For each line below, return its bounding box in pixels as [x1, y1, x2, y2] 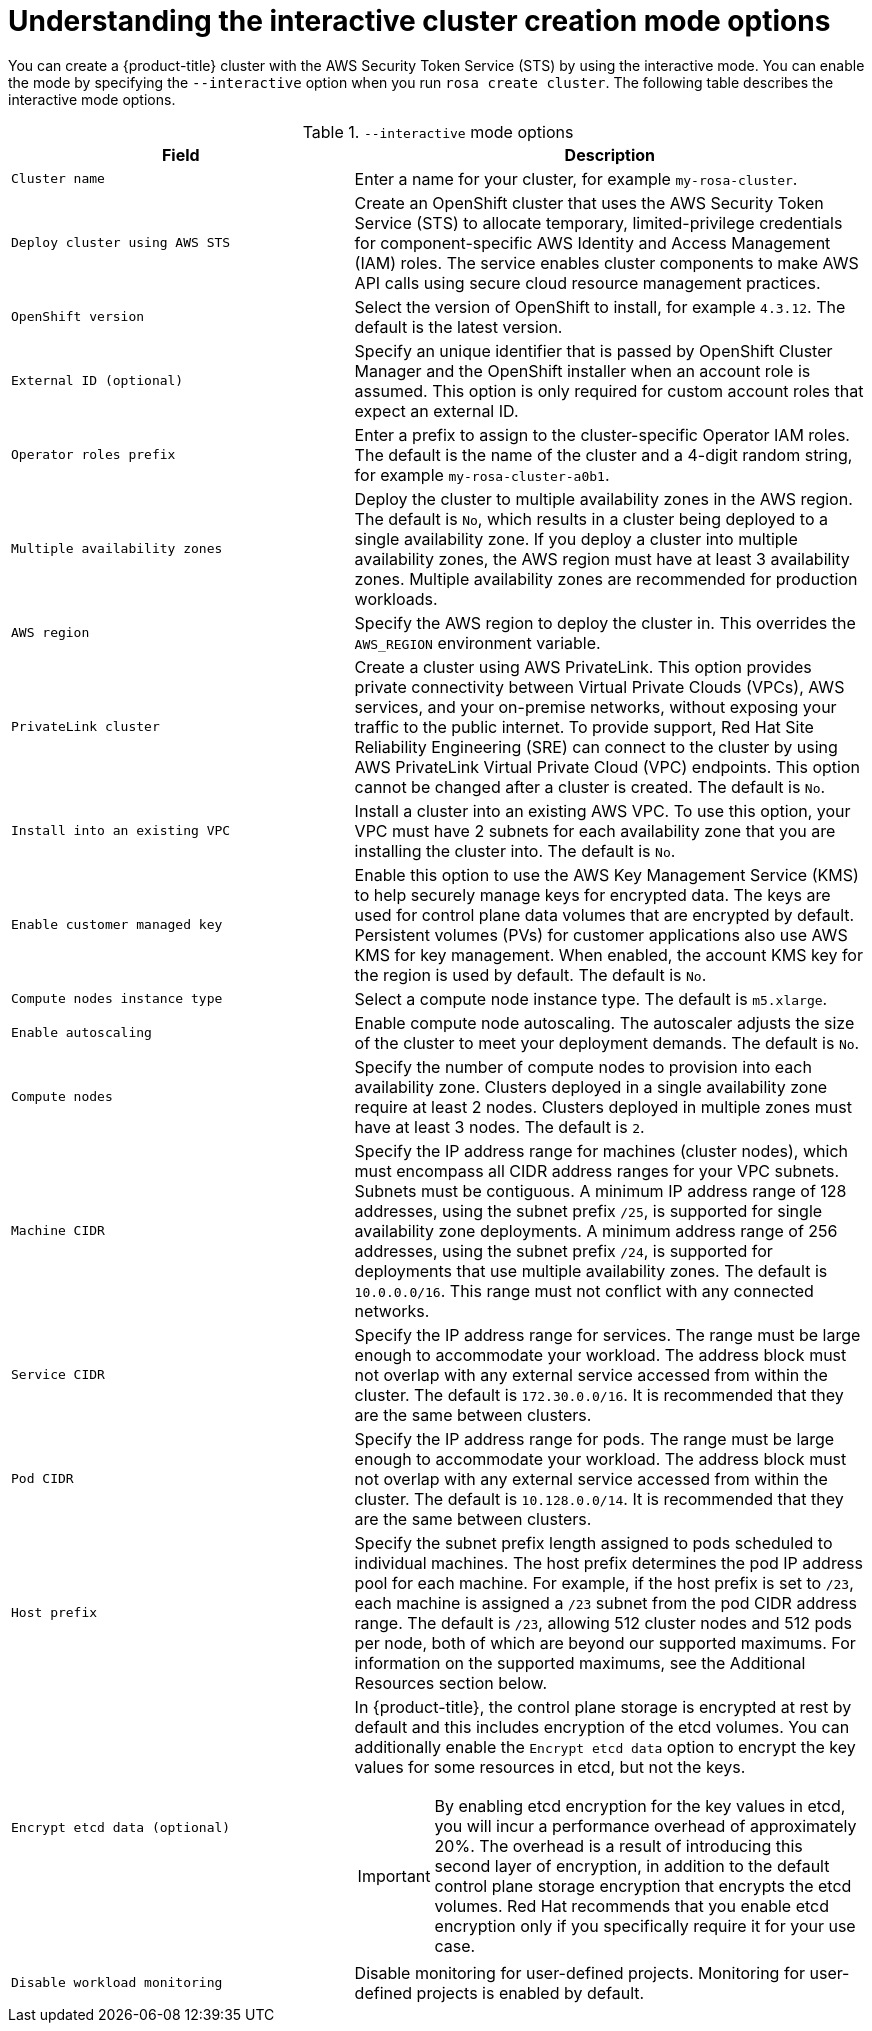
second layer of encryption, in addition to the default [434, 1855, 830, 1876]
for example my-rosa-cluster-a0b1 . [354, 464, 610, 485]
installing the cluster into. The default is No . [354, 840, 676, 861]
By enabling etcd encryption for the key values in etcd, [434, 1795, 846, 1816]
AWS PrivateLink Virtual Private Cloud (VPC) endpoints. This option [354, 756, 860, 777]
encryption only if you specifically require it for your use [434, 1915, 856, 1936]
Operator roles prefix [11, 447, 176, 463]
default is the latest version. [354, 316, 563, 337]
